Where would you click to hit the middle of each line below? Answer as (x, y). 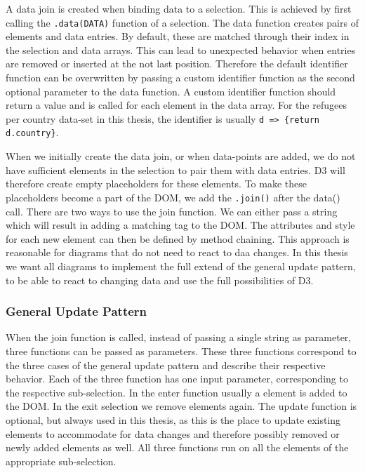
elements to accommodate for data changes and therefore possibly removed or (173, 433)
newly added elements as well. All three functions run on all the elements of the (177, 447)
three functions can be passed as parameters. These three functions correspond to (181, 351)
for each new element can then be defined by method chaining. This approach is (178, 238)
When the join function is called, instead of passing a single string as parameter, (179, 337)
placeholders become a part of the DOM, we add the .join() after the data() (173, 197)
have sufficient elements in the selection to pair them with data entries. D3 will (175, 169)
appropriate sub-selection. (61, 461)
